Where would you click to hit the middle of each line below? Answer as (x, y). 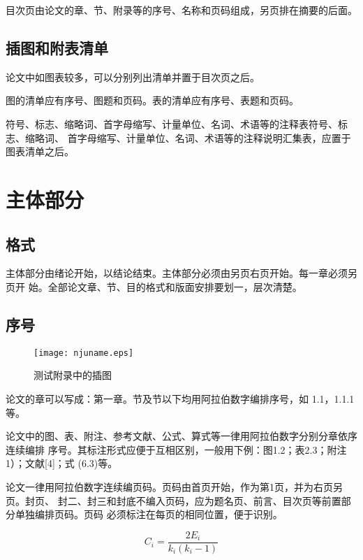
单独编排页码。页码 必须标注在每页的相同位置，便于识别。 (149, 514)
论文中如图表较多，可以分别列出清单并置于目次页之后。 (133, 77)
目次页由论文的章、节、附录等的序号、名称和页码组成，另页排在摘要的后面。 (181, 10)
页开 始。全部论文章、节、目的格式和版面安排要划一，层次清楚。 (154, 286)
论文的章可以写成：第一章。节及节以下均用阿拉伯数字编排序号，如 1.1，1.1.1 (180, 398)
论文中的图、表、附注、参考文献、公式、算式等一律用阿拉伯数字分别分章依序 (181, 436)
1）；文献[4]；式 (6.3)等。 (62, 463)
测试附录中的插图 (73, 375)
